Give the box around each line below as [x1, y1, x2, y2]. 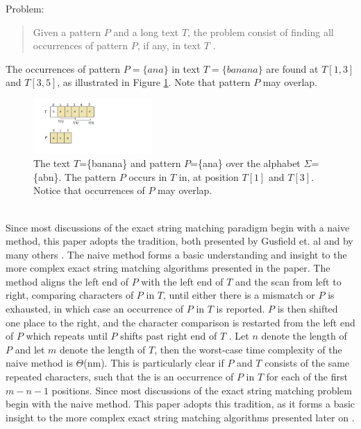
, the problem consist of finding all [187, 24, 334, 39]
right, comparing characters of [6, 288, 134, 302]
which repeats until [26, 329, 108, 343]
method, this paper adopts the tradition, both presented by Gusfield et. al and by [6, 234, 353, 248]
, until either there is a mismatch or [163, 288, 315, 302]
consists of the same [265, 356, 350, 370]
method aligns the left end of [6, 274, 129, 288]
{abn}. [33, 169, 62, 184]
